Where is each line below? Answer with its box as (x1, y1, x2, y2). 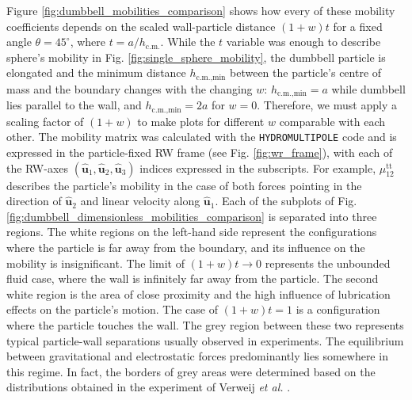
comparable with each (279, 112, 386, 129)
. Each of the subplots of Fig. (215, 192, 357, 209)
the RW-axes (6, 159, 69, 176)
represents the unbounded (265, 254, 391, 271)
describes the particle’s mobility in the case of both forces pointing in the (6, 177, 362, 193)
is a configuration (296, 301, 380, 318)
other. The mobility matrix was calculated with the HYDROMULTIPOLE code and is (6, 128, 397, 145)
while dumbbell (331, 80, 406, 97)
